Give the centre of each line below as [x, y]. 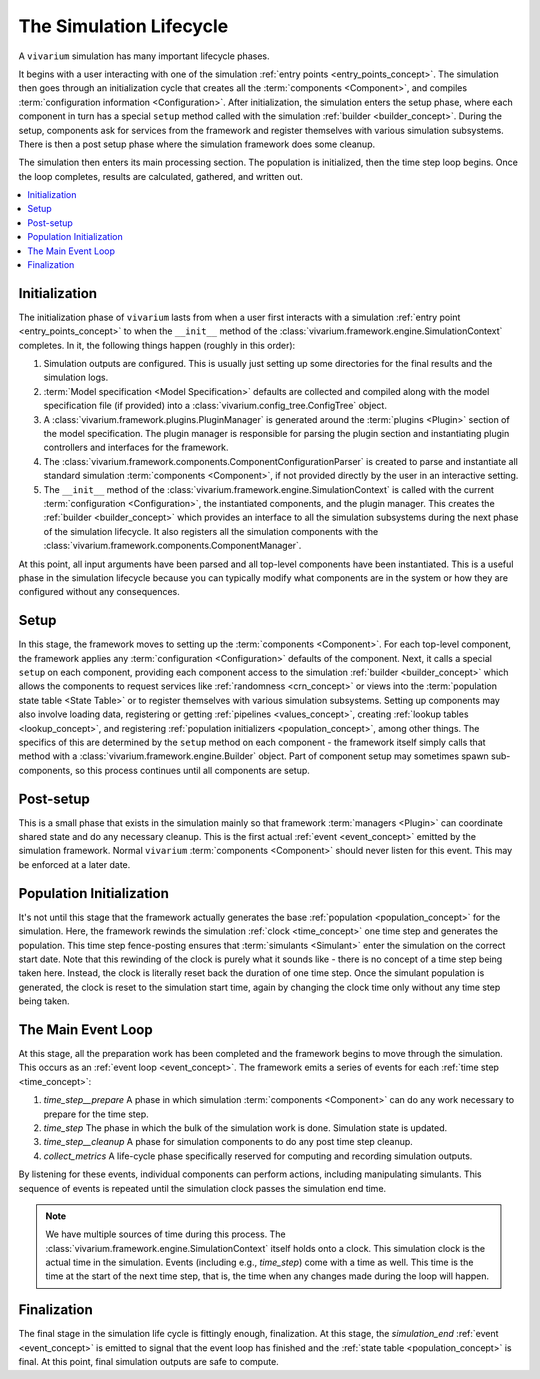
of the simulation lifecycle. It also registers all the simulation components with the [211, 531]
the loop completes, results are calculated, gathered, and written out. [161, 176]
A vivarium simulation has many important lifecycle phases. [144, 56]
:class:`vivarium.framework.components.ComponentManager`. [172, 546]
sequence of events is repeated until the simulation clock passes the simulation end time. [202, 1188]
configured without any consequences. [99, 592]
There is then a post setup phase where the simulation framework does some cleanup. [197, 144]
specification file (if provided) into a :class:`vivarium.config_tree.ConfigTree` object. [215, 406]
